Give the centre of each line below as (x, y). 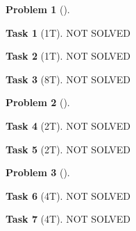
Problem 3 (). (38, 172)
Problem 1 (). (38, 9)
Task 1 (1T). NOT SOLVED (68, 32)
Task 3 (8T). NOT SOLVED (68, 79)
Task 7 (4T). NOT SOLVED (68, 219)
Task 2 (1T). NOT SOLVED (68, 56)
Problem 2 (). (38, 102)
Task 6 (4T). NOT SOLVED (68, 195)
